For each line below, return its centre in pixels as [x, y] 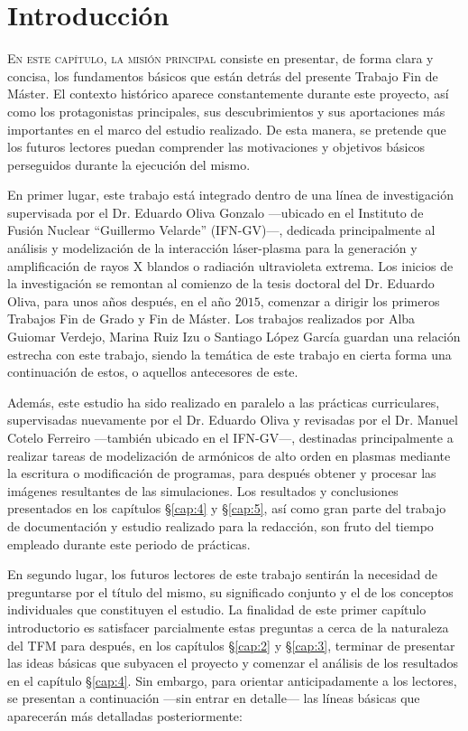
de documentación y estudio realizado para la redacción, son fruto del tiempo [220, 525]
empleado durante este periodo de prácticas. [129, 544]
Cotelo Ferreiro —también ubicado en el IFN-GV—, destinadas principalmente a [230, 437]
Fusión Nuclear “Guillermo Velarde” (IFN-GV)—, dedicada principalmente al [221, 230]
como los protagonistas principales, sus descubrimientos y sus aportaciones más [226, 111]
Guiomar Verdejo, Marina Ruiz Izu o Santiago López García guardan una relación [234, 337]
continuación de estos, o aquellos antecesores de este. [153, 372]
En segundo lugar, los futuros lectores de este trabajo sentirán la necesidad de [222, 574]
